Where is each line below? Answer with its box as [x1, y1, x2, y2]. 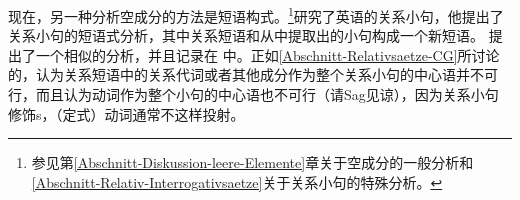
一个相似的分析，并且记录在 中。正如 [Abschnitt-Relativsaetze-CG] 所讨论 [35, 44, 500, 65]
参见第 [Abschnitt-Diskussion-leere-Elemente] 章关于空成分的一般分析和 [31, 152, 474, 173]
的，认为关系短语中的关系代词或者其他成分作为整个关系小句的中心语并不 [8, 64, 484, 85]
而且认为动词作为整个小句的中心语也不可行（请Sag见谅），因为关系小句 [35, 84, 499, 105]
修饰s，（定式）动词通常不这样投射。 [8, 103, 245, 124]
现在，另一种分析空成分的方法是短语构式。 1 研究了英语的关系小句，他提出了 [8, 3, 504, 26]
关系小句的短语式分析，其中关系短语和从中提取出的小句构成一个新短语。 [8, 25, 484, 46]
